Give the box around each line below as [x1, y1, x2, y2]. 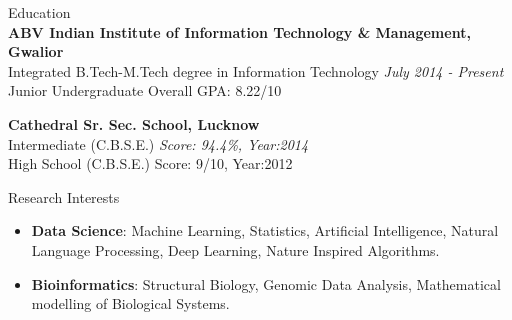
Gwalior [8, 41, 64, 62]
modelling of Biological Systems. [31, 293, 230, 314]
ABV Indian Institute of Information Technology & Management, [8, 21, 471, 42]
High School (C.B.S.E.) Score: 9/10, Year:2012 [8, 153, 293, 174]
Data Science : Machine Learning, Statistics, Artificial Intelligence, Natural [31, 220, 499, 241]
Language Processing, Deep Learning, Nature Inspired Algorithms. [31, 239, 440, 260]
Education [8, 2, 71, 22]
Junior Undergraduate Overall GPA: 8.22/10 [8, 80, 282, 101]
